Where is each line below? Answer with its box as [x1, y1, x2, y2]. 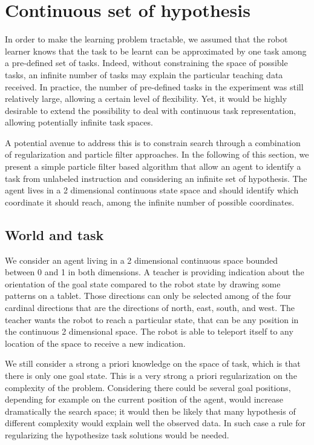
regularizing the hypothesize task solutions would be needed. [5, 428, 229, 441]
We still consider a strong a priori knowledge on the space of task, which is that [5, 357, 301, 370]
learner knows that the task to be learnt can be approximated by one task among [5, 44, 307, 57]
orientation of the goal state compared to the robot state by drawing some [5, 277, 281, 290]
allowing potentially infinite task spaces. [5, 116, 153, 129]
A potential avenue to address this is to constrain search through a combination [5, 136, 301, 149]
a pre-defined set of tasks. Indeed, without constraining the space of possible [5, 56, 288, 69]
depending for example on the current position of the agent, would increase [5, 393, 283, 406]
